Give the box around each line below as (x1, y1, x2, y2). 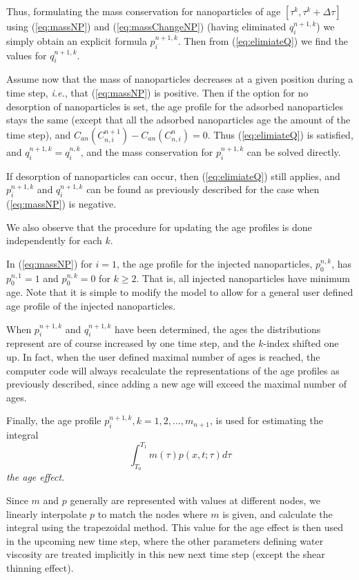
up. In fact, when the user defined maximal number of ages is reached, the (6, 349, 320, 363)
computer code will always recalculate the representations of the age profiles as (6, 363, 340, 377)
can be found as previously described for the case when (86, 182, 320, 197)
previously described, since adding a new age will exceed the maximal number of (6, 377, 347, 391)
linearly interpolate (6, 506, 87, 521)
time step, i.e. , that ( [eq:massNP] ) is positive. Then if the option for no (6, 85, 309, 99)
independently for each (6, 233, 102, 248)
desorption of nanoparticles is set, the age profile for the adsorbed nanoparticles (6, 99, 343, 113)
